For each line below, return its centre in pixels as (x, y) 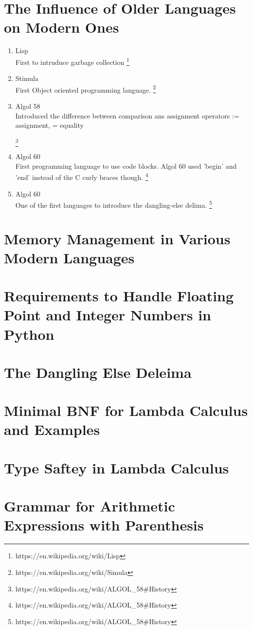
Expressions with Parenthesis (104, 525)
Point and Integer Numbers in (108, 315)
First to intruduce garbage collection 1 (72, 61)
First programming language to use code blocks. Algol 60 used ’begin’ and (126, 166)
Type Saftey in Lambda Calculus (117, 467)
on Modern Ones (62, 27)
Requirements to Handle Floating (119, 296)
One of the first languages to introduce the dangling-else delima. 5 (114, 204)
